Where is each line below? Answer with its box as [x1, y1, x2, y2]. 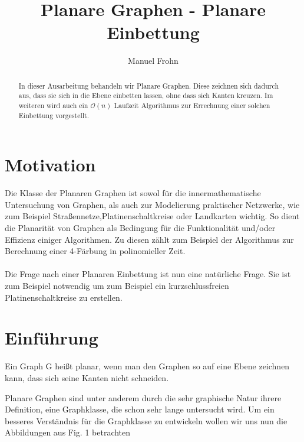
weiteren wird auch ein [18, 100, 88, 110]
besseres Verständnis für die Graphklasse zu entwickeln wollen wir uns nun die [5, 414, 288, 427]
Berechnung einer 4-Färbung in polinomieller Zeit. [5, 245, 186, 257]
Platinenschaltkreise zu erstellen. [5, 291, 123, 303]
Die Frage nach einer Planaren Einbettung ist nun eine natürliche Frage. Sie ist [5, 268, 291, 280]
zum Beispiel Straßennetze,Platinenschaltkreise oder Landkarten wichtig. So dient [5, 210, 300, 222]
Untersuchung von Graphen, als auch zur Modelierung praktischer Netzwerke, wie [5, 198, 300, 210]
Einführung [5, 326, 98, 350]
